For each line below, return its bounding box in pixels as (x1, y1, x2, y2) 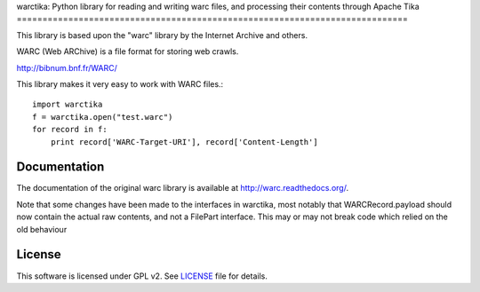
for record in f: (32, 124, 108, 135)
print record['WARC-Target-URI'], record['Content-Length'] (50, 137, 319, 146)
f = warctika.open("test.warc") (32, 112, 173, 122)
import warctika (32, 99, 103, 110)
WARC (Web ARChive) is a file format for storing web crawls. (16, 46, 239, 57)
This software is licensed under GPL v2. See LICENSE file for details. (16, 271, 268, 281)
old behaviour (16, 224, 68, 234)
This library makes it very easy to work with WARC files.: (16, 78, 224, 89)
